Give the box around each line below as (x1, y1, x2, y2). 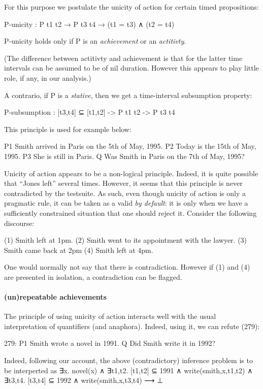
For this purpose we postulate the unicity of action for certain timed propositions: (4, 2, 259, 12)
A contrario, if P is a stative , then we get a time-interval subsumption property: (4, 89, 252, 100)
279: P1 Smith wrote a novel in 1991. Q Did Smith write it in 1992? (4, 338, 216, 348)
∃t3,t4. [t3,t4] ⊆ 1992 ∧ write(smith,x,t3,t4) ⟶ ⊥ (4, 375, 163, 385)
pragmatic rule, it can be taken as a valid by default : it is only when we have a (4, 198, 248, 208)
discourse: (4, 217, 35, 228)
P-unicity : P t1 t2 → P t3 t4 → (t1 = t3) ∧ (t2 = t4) (4, 18, 175, 29)
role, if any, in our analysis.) (4, 72, 91, 83)
